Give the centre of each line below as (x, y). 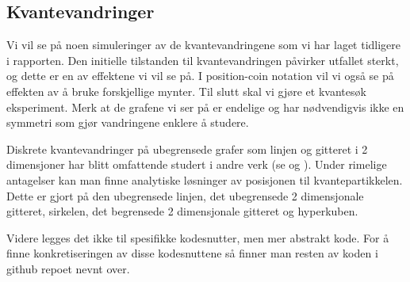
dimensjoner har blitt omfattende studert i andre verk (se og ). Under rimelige (197, 164)
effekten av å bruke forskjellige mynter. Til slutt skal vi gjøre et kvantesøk (186, 91)
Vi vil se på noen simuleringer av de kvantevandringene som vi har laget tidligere (204, 45)
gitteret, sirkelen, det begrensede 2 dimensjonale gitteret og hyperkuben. (182, 211)
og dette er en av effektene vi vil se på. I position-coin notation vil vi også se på (200, 76)
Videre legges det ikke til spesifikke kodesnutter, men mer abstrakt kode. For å (198, 237)
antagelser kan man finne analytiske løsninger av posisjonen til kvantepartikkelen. (205, 179)
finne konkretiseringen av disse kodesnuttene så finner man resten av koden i (192, 253)
